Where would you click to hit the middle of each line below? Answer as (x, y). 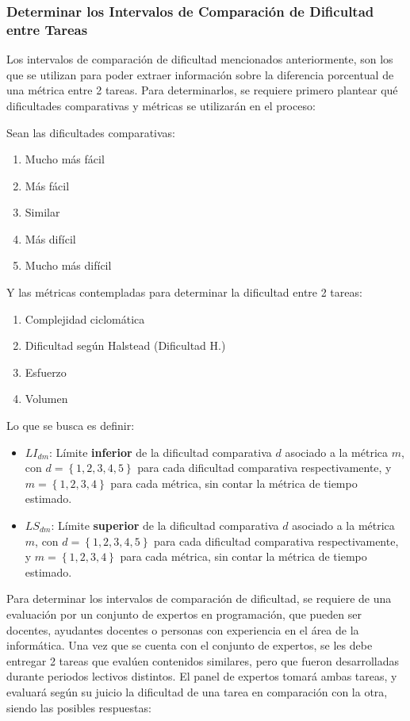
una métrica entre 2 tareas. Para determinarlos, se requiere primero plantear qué (202, 90)
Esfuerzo (46, 372)
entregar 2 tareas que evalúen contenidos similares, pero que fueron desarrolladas (203, 660)
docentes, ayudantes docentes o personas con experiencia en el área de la (183, 629)
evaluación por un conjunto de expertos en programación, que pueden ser (184, 614)
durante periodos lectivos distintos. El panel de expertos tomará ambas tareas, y (202, 676)
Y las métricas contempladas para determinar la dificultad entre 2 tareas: (184, 292)
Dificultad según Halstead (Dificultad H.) (125, 345)
